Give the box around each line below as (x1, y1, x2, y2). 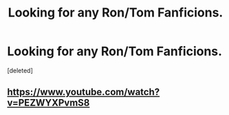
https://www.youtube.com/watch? (7, 86, 160, 98)
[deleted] (7, 66, 33, 74)
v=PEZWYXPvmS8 (7, 97, 90, 109)
